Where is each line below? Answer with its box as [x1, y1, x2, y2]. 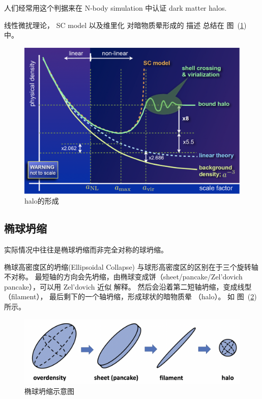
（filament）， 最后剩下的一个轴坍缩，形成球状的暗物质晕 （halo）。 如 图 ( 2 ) [4, 291, 257, 302]
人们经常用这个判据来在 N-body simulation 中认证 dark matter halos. [4, 3, 227, 13]
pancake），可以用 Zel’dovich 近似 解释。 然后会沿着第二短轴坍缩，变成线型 [4, 281, 252, 292]
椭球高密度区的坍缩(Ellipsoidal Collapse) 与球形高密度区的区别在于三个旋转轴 [4, 261, 258, 272]
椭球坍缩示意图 [24, 386, 74, 396]
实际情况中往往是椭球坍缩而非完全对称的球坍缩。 [4, 244, 168, 254]
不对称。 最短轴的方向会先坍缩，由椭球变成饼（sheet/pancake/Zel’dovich [4, 271, 243, 282]
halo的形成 [24, 195, 59, 206]
